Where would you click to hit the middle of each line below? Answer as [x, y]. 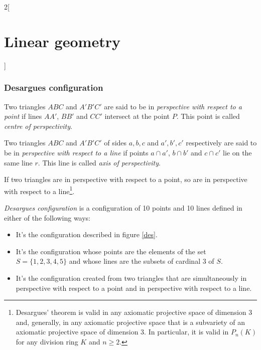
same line [18, 162]
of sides [115, 143]
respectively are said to [221, 143]
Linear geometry [62, 41]
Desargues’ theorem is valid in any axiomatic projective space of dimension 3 [134, 312]
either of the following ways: [47, 217]
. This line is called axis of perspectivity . [99, 162]
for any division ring [47, 341]
